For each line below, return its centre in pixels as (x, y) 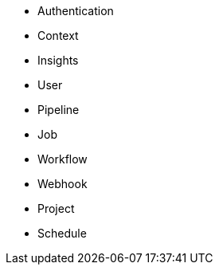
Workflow (63, 159)
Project (56, 208)
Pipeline (59, 110)
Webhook (63, 184)
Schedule (62, 233)
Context (58, 35)
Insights (58, 60)
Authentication (76, 11)
